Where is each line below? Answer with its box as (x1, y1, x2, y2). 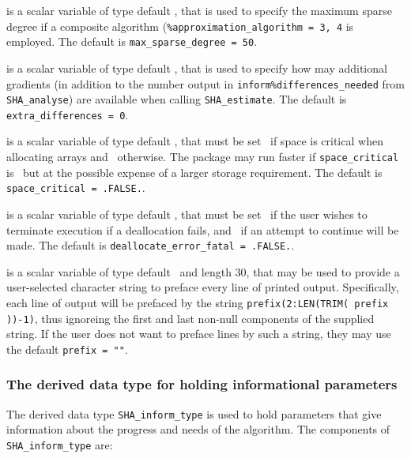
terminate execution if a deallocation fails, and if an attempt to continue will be (6, 221, 399, 238)
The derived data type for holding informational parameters (6, 374, 398, 394)
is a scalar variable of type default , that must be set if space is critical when (6, 133, 383, 149)
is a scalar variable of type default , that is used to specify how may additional (6, 59, 387, 76)
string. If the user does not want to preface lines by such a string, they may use (6, 325, 391, 342)
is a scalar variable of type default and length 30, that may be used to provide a (6, 263, 400, 280)
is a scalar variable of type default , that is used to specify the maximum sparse (6, 2, 392, 18)
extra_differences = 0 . (6, 106, 129, 122)
